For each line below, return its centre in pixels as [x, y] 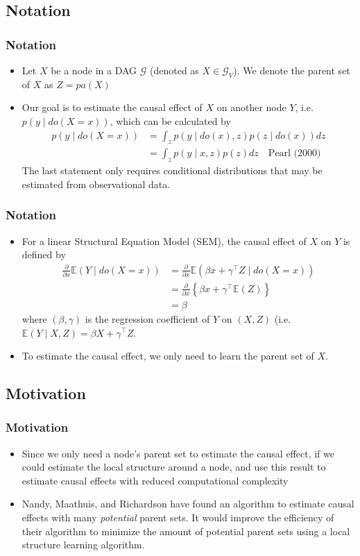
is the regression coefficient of [147, 318]
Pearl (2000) [294, 154]
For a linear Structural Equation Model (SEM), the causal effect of [164, 241]
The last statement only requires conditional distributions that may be [172, 170]
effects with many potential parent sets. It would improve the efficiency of [178, 517]
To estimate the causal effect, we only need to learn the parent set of [168, 356]
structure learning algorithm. [83, 545]
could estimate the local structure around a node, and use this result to [174, 467]
